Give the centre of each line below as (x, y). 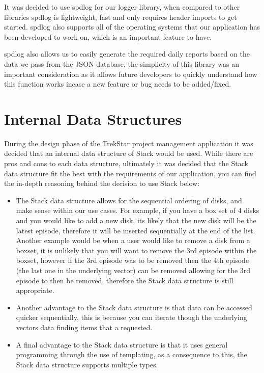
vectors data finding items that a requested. (84, 327)
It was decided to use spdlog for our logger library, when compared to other (122, 7)
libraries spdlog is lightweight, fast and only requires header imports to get (121, 17)
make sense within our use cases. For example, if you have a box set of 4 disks (138, 210)
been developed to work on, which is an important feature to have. (108, 36)
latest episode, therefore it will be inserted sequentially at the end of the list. (136, 230)
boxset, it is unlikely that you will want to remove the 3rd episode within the (136, 250)
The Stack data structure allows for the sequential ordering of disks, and (129, 200)
